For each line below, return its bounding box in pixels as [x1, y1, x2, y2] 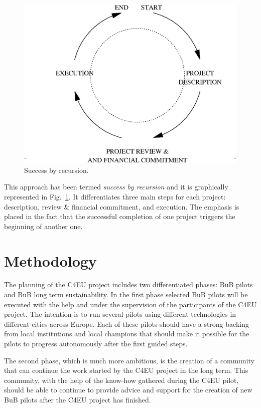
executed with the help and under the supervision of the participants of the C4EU [4, 299, 257, 309]
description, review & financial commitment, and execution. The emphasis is [4, 201, 239, 212]
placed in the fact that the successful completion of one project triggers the [4, 211, 235, 222]
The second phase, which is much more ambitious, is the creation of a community [4, 355, 254, 365]
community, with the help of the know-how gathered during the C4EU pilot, [4, 374, 239, 385]
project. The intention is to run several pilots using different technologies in [4, 309, 236, 319]
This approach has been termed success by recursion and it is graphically [4, 181, 228, 192]
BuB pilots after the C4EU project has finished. [4, 394, 151, 404]
